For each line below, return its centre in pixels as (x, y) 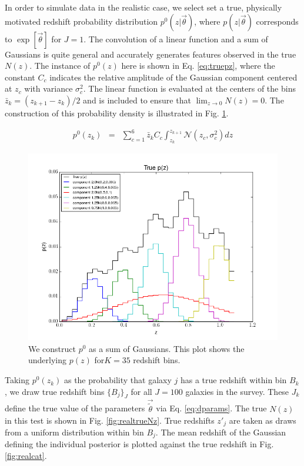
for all (141, 391)
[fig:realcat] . (26, 455)
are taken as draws (263, 420)
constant (20, 77)
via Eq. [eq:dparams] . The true (211, 408)
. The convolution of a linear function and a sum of (176, 38)
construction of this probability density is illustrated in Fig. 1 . (117, 113)
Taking (17, 380)
